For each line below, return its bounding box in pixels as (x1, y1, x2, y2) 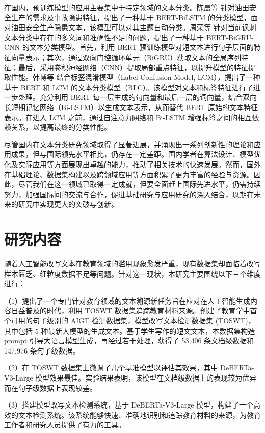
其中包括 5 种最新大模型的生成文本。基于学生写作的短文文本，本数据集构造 (4, 325, 255, 336)
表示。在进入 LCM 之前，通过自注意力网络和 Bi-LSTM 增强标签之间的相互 (4, 112, 252, 122)
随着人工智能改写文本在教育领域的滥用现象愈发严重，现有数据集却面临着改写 (4, 258, 261, 268)
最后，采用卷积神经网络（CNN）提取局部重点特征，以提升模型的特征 (18, 62, 249, 72)
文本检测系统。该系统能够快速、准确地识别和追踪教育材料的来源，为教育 (18, 409, 261, 420)
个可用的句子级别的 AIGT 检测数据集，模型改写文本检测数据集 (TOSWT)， (4, 315, 255, 326)
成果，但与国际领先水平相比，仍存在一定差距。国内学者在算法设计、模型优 (11, 149, 261, 159)
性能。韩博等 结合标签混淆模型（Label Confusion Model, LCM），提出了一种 (11, 72, 260, 83)
